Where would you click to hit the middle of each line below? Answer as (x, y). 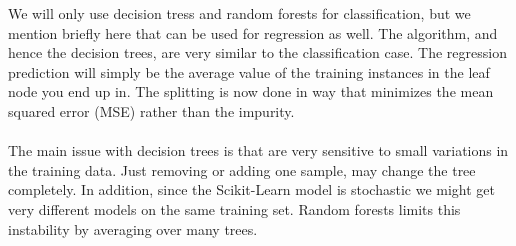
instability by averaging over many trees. (133, 228)
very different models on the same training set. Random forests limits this (234, 208)
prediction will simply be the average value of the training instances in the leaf (249, 71)
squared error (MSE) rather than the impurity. (151, 110)
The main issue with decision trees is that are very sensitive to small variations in (258, 150)
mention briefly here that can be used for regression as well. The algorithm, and (253, 32)
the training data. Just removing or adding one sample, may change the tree (242, 169)
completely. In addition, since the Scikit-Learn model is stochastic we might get (252, 189)
